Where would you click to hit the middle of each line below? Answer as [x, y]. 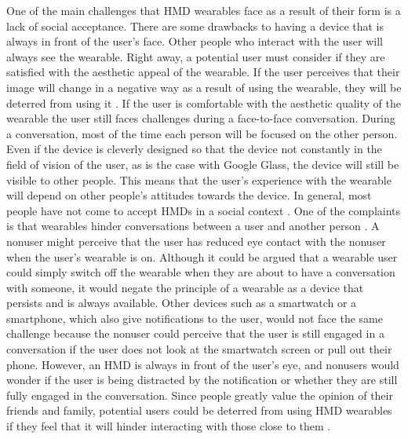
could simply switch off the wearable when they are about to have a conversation [201, 272]
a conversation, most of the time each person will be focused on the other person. [202, 133]
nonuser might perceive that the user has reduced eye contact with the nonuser [196, 241]
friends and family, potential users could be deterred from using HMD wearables [199, 410]
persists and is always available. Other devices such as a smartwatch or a [182, 303]
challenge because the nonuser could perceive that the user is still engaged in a [195, 333]
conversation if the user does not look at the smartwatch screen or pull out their [199, 349]
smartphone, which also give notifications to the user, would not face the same [195, 318]
